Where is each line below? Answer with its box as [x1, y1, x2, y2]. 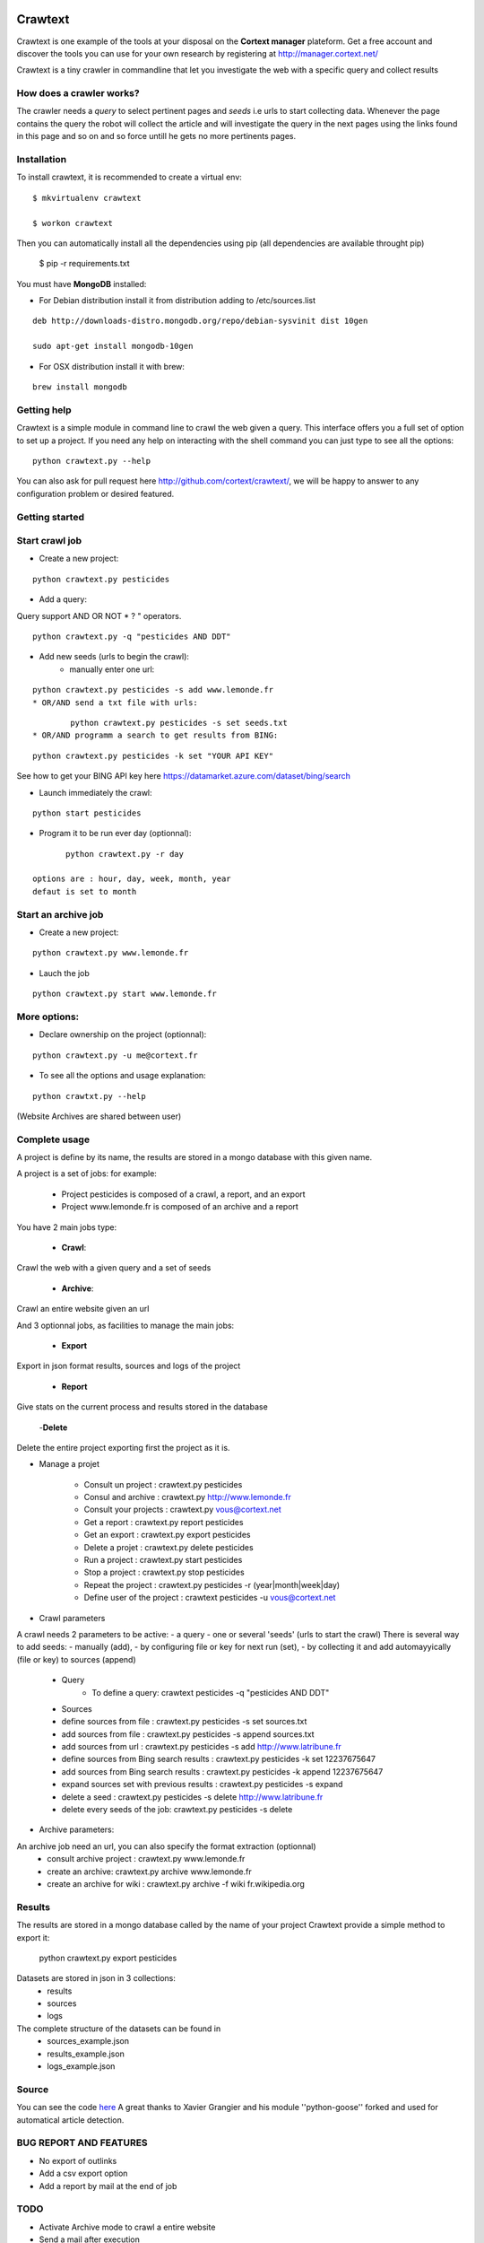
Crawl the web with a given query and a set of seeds [16, 1262, 212, 1273]
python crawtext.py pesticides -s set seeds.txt [70, 718, 289, 728]
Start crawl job [16, 535, 82, 547]
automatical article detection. [16, 2114, 125, 2125]
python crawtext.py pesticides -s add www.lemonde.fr [32, 685, 273, 695]
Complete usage [16, 1133, 90, 1146]
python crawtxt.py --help [32, 1091, 147, 1101]
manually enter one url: [69, 664, 155, 675]
